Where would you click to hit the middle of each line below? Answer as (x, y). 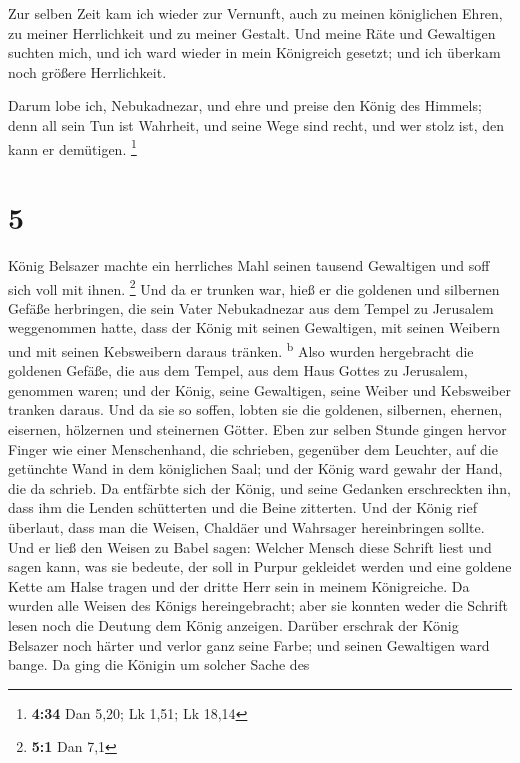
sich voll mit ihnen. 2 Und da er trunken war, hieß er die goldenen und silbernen (254, 287)
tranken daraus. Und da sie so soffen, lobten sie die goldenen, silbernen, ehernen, (255, 409)
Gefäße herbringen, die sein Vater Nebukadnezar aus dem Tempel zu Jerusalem (251, 307)
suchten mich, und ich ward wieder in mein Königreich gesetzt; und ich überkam (254, 52)
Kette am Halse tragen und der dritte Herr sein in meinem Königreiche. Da (239, 585)
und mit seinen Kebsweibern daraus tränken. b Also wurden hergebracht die (241, 349)
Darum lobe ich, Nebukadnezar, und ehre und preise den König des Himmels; (245, 105)
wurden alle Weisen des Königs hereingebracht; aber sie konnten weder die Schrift (258, 605)
